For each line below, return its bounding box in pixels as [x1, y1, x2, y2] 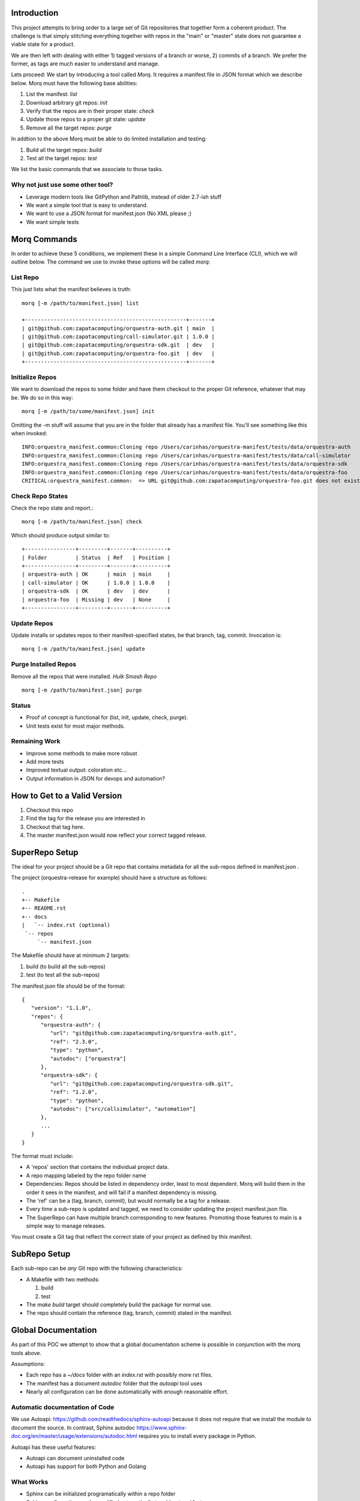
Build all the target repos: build [26, 146, 102, 153]
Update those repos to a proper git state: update [26, 116, 146, 123]
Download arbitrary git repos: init [26, 99, 108, 106]
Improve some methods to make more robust [26, 749, 137, 757]
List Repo [11, 273, 39, 282]
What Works [11, 1478, 49, 1486]
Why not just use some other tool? [11, 181, 113, 189]
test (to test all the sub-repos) [26, 971, 100, 979]
